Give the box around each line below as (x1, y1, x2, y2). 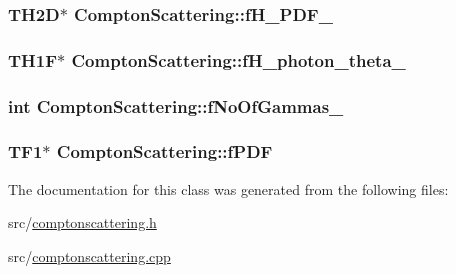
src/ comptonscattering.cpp (8, 245, 171, 266)
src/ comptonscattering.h (8, 212, 157, 233)
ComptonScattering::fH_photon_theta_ (71, 47, 406, 72)
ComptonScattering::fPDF (56, 139, 273, 164)
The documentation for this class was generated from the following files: (8, 178, 449, 199)
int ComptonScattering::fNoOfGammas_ (8, 93, 344, 118)
